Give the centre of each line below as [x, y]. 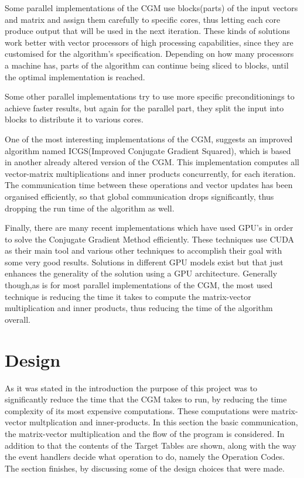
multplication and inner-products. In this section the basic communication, [164, 422]
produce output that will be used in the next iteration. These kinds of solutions [148, 31]
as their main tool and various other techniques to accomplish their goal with [144, 250]
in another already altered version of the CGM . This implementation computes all [152, 162]
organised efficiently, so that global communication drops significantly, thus [139, 196]
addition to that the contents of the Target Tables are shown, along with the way [151, 445]
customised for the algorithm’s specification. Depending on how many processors [149, 54]
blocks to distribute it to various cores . [74, 119]
